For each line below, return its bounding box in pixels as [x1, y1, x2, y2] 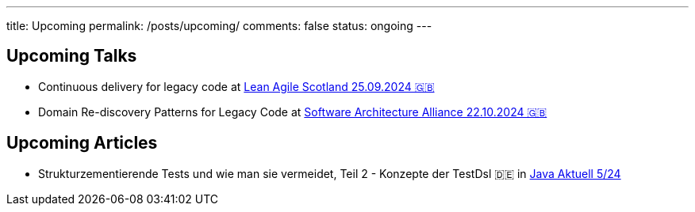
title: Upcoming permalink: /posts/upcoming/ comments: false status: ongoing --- [6, 19, 432, 32]
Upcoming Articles [6, 133, 158, 153]
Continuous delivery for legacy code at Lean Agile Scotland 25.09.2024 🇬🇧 [38, 79, 435, 93]
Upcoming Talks [6, 46, 137, 66]
